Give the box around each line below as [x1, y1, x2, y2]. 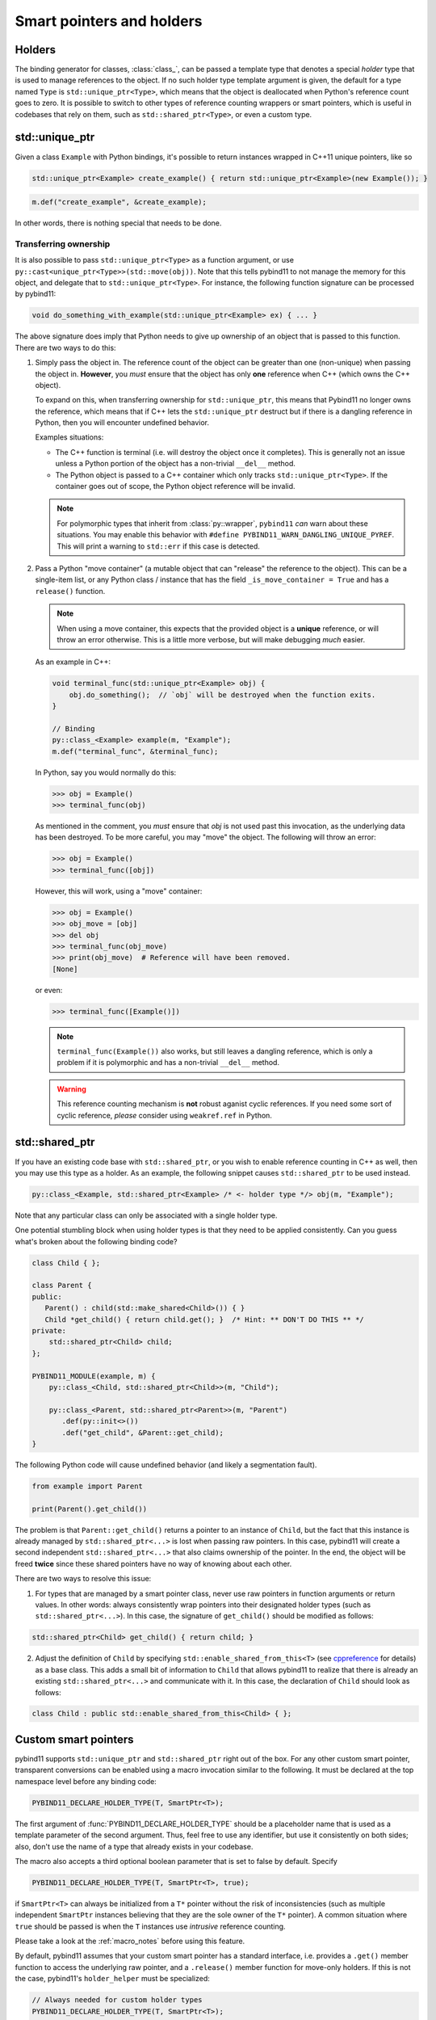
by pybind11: [15, 289, 57, 299]
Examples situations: [35, 432, 104, 442]
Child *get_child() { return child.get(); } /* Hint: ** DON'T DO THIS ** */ [44, 1315, 365, 1324]
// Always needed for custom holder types [31, 1996, 203, 2005]
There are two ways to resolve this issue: [15, 1574, 152, 1584]
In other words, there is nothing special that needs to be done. [15, 218, 222, 228]
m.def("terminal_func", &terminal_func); [52, 747, 219, 755]
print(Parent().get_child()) [31, 1504, 148, 1513]
